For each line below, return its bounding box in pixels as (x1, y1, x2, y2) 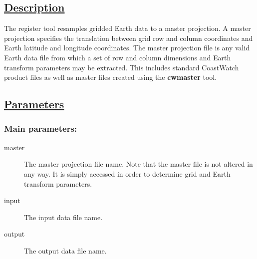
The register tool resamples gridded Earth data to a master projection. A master (4, 23, 251, 33)
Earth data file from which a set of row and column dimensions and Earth (4, 52, 231, 62)
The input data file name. (24, 212, 103, 222)
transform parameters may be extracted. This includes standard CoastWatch (4, 62, 239, 72)
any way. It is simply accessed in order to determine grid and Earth (24, 168, 231, 179)
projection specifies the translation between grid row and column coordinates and (4, 32, 253, 43)
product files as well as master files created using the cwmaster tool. (4, 72, 217, 82)
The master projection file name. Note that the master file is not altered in (24, 159, 253, 169)
